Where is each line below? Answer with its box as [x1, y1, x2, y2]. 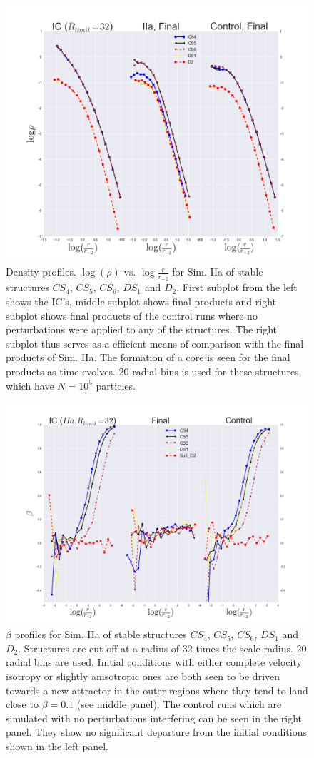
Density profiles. [6, 264, 76, 279]
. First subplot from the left [176, 280, 298, 295]
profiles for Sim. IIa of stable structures [14, 627, 187, 642]
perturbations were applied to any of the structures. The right [6, 322, 278, 337]
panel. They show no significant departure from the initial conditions [6, 724, 307, 739]
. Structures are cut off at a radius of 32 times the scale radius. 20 [18, 640, 307, 655]
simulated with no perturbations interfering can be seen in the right [6, 710, 303, 725]
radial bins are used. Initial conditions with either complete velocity [6, 655, 302, 669]
